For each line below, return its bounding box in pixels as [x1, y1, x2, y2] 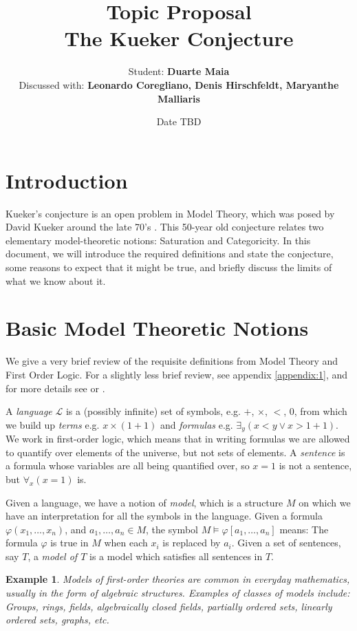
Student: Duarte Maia [128, 64, 230, 78]
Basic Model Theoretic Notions [6, 314, 309, 342]
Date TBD [156, 114, 202, 129]
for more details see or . [6, 381, 105, 395]
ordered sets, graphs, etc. [6, 612, 109, 627]
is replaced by [162, 535, 221, 550]
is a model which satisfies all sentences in [89, 548, 263, 563]
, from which [294, 404, 347, 418]
